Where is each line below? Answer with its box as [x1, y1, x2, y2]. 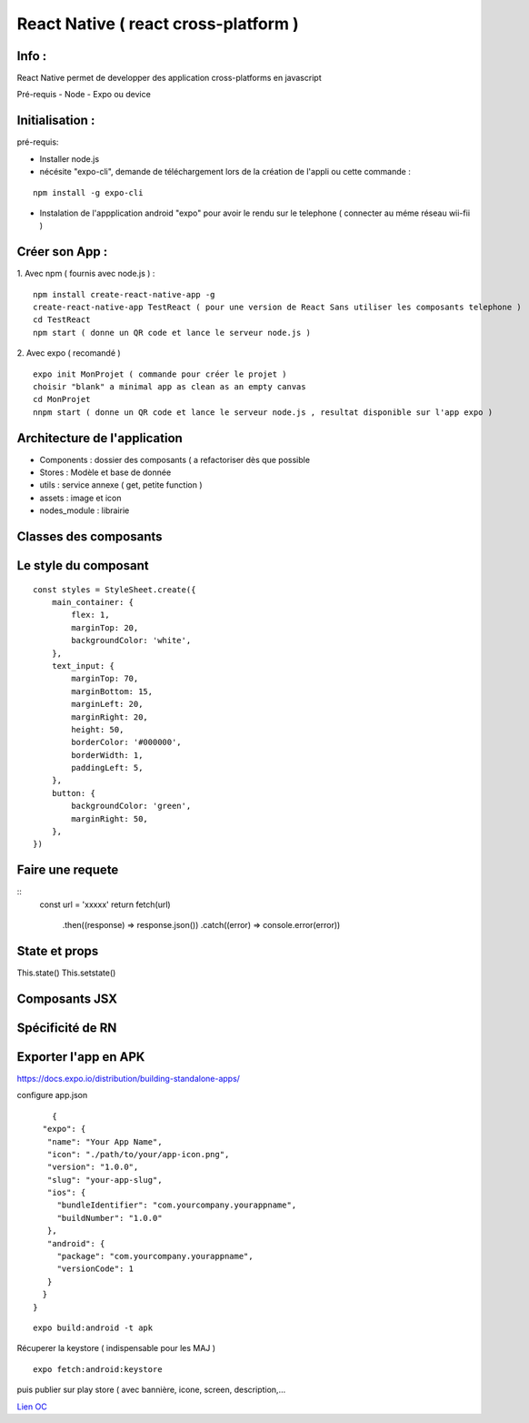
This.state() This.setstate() [16, 967, 116, 978]
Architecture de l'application [16, 430, 184, 446]
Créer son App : [16, 244, 108, 259]
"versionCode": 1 [56, 1264, 135, 1274]
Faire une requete [16, 863, 119, 878]
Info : [16, 48, 47, 64]
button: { [51, 788, 95, 798]
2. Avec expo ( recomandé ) [16, 348, 122, 358]
